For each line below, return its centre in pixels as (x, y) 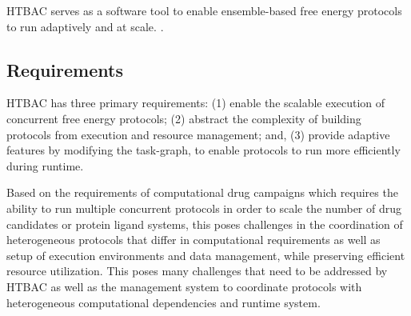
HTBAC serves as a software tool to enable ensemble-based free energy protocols (204, 10)
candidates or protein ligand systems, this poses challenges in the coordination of (205, 224)
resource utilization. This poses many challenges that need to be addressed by (197, 271)
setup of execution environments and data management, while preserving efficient (206, 255)
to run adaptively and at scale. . (85, 26)
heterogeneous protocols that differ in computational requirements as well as (194, 240)
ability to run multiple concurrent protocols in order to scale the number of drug (204, 208)
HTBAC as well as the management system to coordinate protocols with (184, 286)
